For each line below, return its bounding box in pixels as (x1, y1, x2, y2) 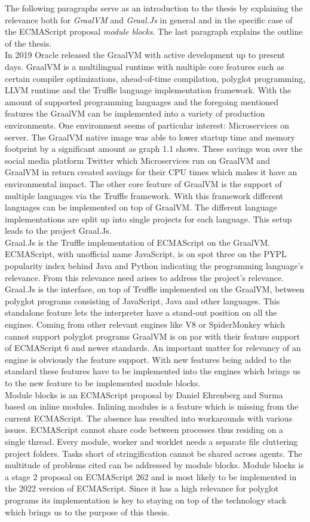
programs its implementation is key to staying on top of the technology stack (5, 493, 287, 506)
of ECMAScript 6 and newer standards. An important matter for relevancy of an (5, 341, 301, 354)
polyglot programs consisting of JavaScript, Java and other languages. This (5, 294, 280, 307)
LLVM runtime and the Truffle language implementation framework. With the (5, 84, 291, 96)
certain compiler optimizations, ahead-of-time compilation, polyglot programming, (5, 72, 306, 84)
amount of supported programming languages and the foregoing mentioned (5, 95, 279, 108)
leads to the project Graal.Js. (5, 224, 112, 237)
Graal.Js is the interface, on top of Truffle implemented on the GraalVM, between (5, 283, 305, 295)
